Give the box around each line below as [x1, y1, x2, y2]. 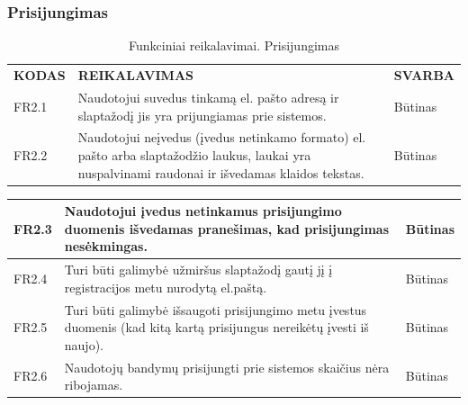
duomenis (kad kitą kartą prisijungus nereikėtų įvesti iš [64, 318, 369, 337]
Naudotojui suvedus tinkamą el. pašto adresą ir [77, 87, 339, 106]
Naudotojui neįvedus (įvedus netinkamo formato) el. [77, 128, 366, 147]
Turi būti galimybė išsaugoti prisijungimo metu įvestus [64, 300, 367, 319]
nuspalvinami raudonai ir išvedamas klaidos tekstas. [77, 163, 364, 182]
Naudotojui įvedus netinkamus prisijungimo [64, 202, 342, 220]
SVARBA [393, 66, 454, 85]
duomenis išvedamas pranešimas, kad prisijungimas [64, 219, 390, 238]
